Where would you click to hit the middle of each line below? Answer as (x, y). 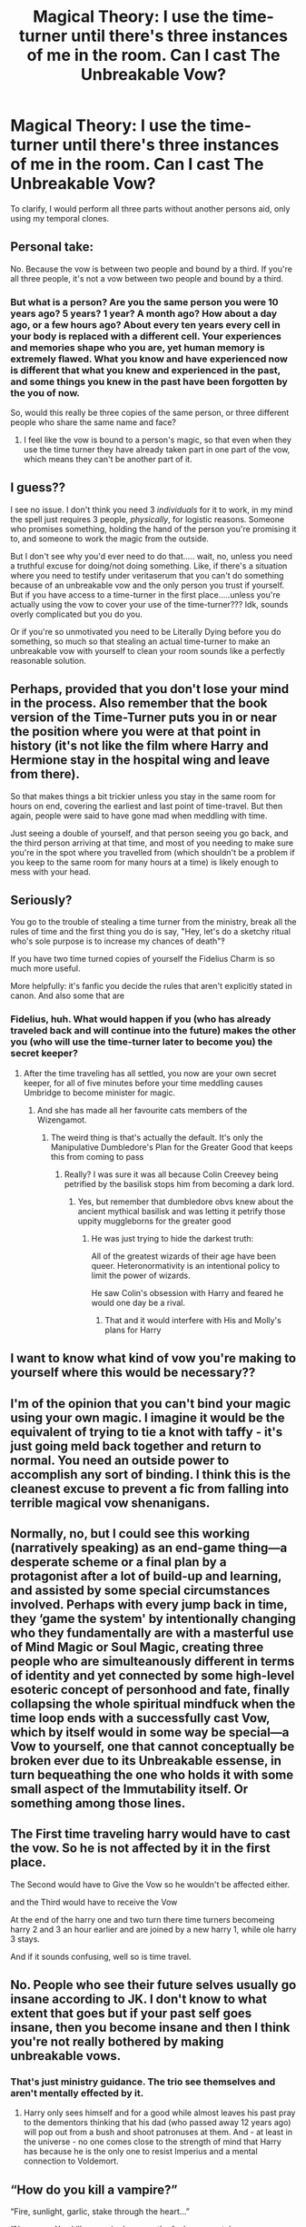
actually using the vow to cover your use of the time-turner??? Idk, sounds (149, 604)
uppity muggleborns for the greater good (154, 1221)
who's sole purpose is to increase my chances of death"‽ (118, 941)
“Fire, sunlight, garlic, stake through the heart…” (100, 2212)
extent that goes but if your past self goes (131, 2014)
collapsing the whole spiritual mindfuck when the (153, 1703)
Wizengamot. (62, 1120)
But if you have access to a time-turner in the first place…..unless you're (145, 594)
